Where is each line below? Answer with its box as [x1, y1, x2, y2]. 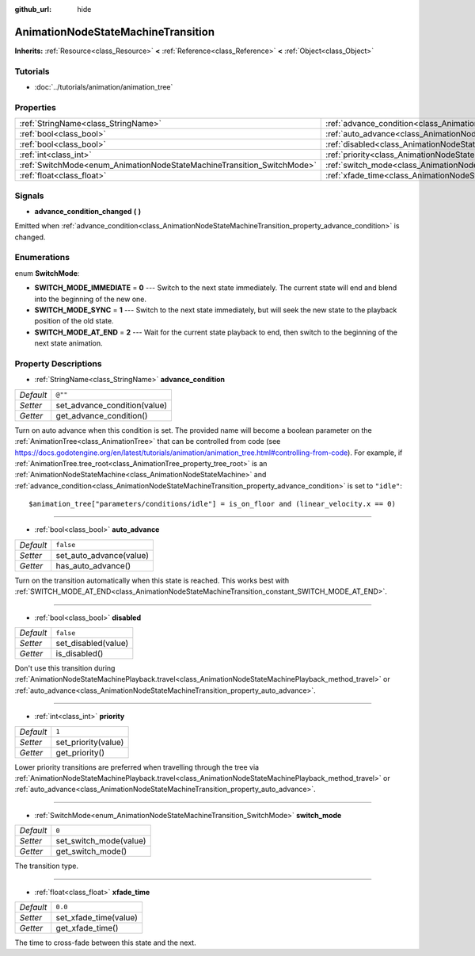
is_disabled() [55, 648, 104, 660]
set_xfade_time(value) [55, 912, 139, 923]
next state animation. [34, 338, 103, 348]
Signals [14, 190, 44, 201]
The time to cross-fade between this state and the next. [14, 938, 197, 947]
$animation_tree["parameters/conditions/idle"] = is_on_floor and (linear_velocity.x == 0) [28, 499, 396, 509]
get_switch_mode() [55, 846, 127, 857]
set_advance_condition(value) [55, 400, 168, 411]
